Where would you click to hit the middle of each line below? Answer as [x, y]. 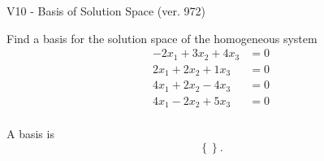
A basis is [30, 134]
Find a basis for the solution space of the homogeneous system [162, 38]
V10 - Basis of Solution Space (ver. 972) [106, 11]
